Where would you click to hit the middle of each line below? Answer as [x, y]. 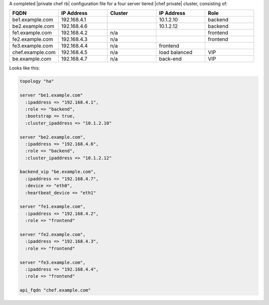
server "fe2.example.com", [53, 234]
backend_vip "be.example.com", [58, 172]
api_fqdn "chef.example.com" [55, 290]
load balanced [176, 52]
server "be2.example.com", [53, 137]
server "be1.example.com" [51, 95]
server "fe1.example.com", [53, 207]
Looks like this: [24, 68]
